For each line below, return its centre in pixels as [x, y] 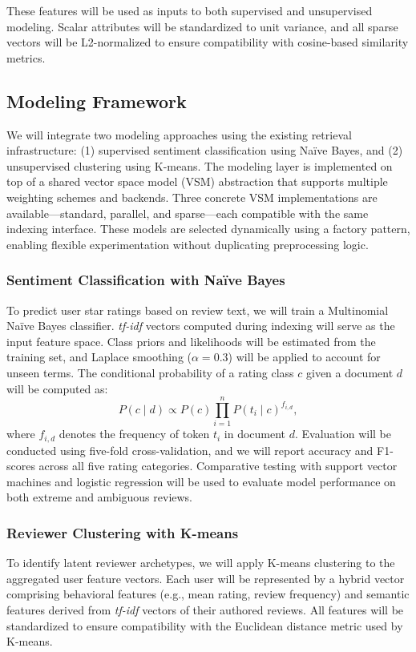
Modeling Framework [97, 101]
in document [255, 434]
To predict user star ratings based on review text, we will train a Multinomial [198, 310]
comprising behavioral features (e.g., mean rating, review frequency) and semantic [208, 594]
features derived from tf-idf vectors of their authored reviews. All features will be [205, 610]
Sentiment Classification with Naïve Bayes [146, 280]
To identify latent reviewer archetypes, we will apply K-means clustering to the [201, 563]
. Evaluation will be [343, 434]
